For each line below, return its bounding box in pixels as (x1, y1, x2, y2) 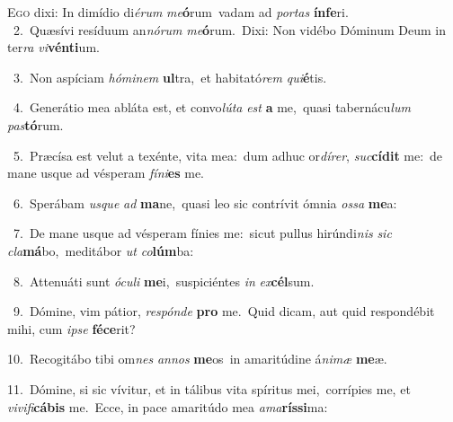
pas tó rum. (7, 115, 64, 134)
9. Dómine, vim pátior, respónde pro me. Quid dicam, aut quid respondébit (13, 302, 435, 321)
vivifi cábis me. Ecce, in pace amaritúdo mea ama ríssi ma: (7, 397, 328, 416)
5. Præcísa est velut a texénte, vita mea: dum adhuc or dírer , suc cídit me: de (13, 145, 443, 164)
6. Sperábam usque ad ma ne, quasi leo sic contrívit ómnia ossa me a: (13, 193, 397, 212)
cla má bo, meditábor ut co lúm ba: (7, 241, 194, 259)
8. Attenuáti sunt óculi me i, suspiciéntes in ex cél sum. (13, 271, 315, 290)
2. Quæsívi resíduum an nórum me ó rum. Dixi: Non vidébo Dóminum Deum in (13, 20, 446, 39)
